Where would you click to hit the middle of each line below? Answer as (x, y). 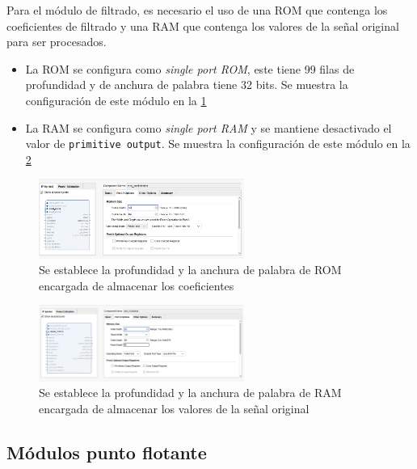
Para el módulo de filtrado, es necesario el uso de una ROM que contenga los (197, 10)
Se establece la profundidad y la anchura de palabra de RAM (190, 393)
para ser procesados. (57, 42)
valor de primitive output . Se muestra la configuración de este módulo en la (218, 144)
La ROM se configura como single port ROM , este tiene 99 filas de (190, 68)
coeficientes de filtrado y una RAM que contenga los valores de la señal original (203, 25)
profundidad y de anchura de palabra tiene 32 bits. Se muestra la (187, 85)
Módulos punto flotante (107, 452)
